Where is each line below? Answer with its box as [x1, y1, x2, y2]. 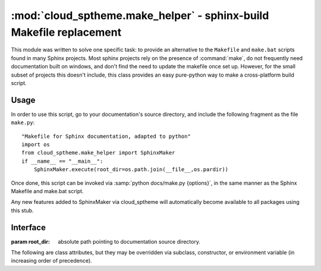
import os [21, 141, 50, 148]
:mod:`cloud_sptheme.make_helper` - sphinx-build [11, 9, 269, 22]
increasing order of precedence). [11, 257, 92, 264]
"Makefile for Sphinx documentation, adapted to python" [21, 133, 191, 140]
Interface [11, 222, 46, 232]
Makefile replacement [11, 26, 122, 39]
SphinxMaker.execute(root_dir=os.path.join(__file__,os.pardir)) [33, 166, 229, 173]
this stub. [11, 207, 34, 214]
